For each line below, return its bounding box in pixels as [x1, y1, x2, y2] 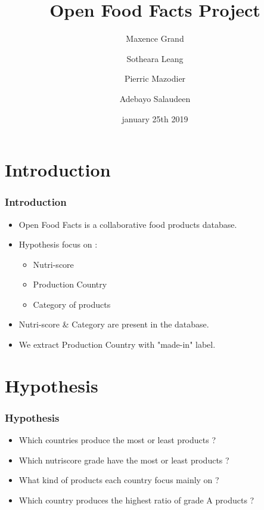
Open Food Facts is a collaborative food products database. [18, 218, 237, 230]
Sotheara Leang [126, 52, 184, 64]
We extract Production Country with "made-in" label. [18, 338, 216, 351]
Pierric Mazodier [124, 72, 186, 85]
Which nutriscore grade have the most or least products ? [18, 453, 229, 466]
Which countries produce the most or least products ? [18, 434, 216, 446]
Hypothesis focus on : [18, 238, 98, 251]
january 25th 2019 [122, 112, 188, 125]
